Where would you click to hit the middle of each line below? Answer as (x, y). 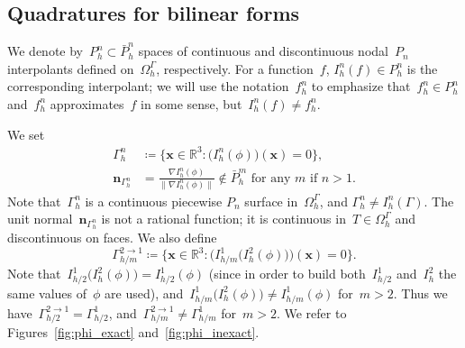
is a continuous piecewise (154, 201)
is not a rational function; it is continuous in (223, 219)
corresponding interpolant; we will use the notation (148, 86)
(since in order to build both (287, 274)
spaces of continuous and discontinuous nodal (263, 51)
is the (422, 68)
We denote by (45, 51)
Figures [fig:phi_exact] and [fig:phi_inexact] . (133, 332)
